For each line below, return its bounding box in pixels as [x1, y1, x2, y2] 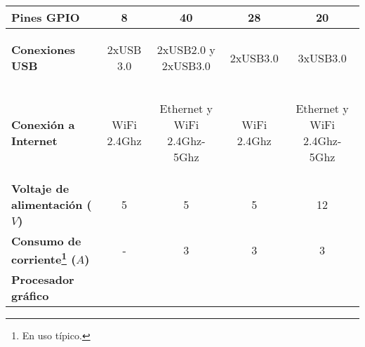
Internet [11, 132, 58, 149]
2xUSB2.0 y [157, 41, 215, 57]
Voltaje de [11, 180, 69, 196]
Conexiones [11, 41, 76, 57]
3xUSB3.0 [298, 49, 347, 66]
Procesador [11, 271, 74, 288]
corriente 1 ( [11, 249, 77, 268]
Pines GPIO [11, 9, 80, 25]
